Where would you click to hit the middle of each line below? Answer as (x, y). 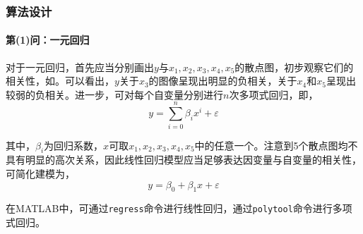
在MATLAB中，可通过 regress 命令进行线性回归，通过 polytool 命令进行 (169, 208)
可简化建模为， (40, 173)
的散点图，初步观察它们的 (294, 67)
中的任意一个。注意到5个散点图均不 (276, 145)
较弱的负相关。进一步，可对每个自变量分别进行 (114, 94)
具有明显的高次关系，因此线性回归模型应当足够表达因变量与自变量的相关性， (184, 160)
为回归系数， (74, 145)
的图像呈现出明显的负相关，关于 (223, 81)
